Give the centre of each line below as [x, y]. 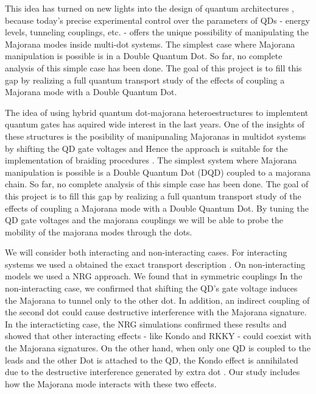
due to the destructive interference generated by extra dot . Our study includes [153, 372]
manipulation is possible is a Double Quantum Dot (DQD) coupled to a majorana [158, 172]
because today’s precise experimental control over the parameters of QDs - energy [157, 20]
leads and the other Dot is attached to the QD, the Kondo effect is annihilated [152, 360]
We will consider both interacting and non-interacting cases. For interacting [146, 252]
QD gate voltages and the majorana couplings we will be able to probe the [144, 220]
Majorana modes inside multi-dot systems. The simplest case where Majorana [150, 44]
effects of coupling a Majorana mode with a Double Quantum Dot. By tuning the [157, 208]
